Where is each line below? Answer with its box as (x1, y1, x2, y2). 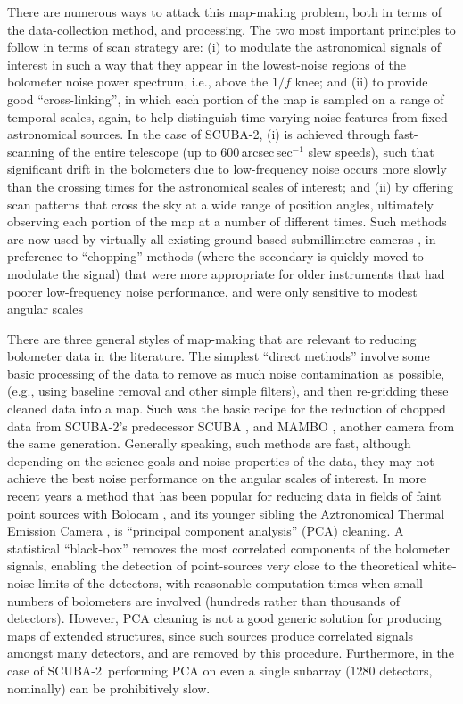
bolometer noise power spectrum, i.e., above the (7, 72, 269, 91)
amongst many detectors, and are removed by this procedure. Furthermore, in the (7, 643, 454, 662)
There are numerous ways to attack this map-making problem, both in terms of (7, 3, 442, 20)
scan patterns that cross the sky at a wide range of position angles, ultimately (7, 194, 434, 213)
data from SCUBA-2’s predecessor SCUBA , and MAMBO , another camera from (7, 416, 455, 435)
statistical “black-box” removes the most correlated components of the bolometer (7, 538, 450, 557)
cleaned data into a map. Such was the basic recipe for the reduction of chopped (7, 399, 446, 418)
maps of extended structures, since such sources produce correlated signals (7, 626, 414, 644)
